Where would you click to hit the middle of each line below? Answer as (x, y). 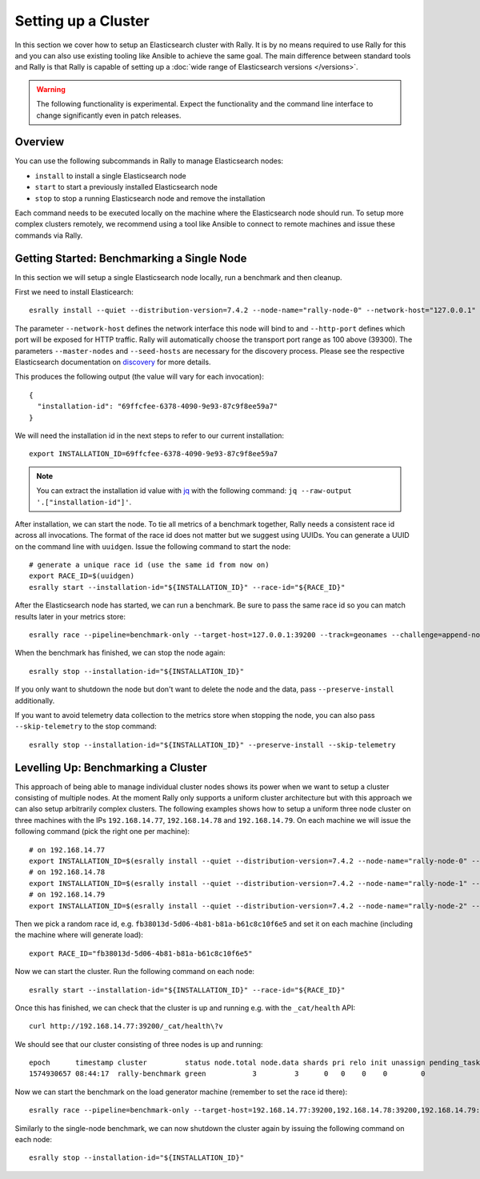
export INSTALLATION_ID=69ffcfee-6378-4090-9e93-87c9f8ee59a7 (154, 454)
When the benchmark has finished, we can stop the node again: (120, 653)
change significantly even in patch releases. (109, 115)
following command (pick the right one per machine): (102, 832)
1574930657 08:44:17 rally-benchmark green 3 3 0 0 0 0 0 (227, 1074)
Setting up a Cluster (82, 21)
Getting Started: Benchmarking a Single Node (131, 258)
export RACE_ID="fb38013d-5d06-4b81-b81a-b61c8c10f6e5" (141, 953)
